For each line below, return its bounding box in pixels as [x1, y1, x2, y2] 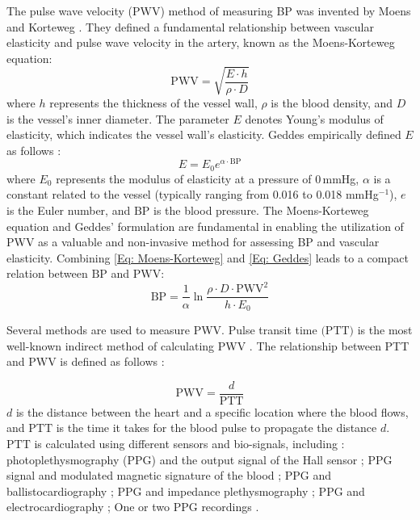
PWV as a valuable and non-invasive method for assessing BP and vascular [6, 233, 380, 250]
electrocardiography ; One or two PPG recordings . [6, 498, 259, 515]
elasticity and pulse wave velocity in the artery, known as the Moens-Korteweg [6, 34, 395, 51]
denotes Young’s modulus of [245, 110, 384, 127]
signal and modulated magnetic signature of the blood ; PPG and [6, 467, 332, 484]
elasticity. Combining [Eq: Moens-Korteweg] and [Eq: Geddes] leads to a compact [6, 249, 409, 266]
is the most [357, 321, 413, 338]
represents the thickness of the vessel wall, [49, 94, 258, 111]
